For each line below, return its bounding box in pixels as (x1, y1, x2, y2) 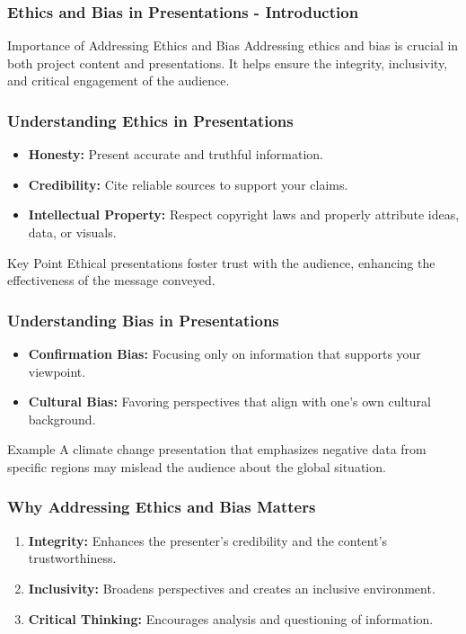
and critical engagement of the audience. (7, 71, 230, 90)
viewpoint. (28, 362, 86, 380)
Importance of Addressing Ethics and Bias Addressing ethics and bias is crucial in (7, 36, 459, 55)
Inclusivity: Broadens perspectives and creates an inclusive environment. (28, 578, 435, 597)
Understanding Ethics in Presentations (7, 109, 294, 131)
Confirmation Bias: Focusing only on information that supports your (28, 344, 421, 362)
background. (28, 409, 96, 428)
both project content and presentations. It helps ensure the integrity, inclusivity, (7, 53, 448, 72)
